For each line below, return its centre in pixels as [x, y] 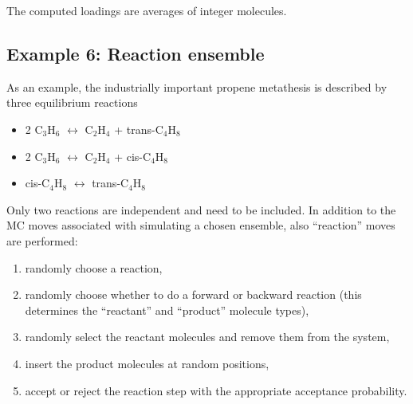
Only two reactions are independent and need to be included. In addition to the [201, 209]
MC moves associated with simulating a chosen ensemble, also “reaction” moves [201, 225]
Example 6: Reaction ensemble [136, 53]
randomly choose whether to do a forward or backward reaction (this [193, 294]
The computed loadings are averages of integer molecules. [147, 10]
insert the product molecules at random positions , [147, 363]
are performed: [42, 240]
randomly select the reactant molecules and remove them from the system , [207, 337]
